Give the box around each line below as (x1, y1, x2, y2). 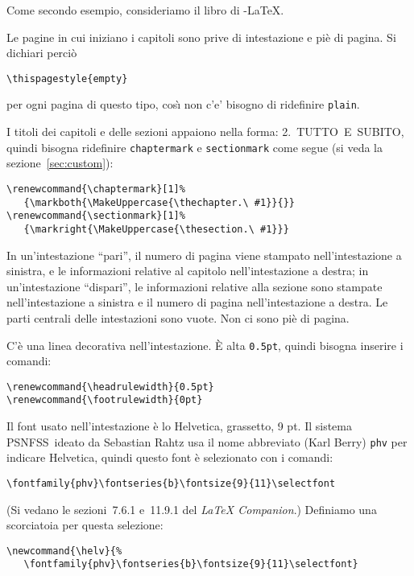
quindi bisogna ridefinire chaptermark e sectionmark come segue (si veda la (6, 138, 383, 155)
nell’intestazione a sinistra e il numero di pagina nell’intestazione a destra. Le (6, 294, 388, 311)
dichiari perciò (6, 44, 77, 61)
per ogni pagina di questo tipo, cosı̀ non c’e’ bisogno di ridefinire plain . (6, 96, 360, 113)
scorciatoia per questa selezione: (6, 516, 164, 533)
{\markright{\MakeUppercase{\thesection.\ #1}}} (23, 223, 289, 235)
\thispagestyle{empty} (6, 72, 128, 84)
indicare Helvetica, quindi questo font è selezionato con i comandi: (6, 449, 333, 466)
